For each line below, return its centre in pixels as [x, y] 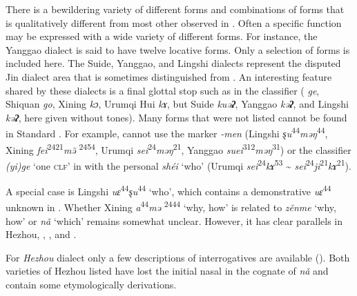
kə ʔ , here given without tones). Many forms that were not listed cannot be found [176, 117]
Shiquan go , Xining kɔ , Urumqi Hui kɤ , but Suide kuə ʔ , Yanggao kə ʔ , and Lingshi [177, 104]
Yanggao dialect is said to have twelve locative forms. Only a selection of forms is [178, 49]
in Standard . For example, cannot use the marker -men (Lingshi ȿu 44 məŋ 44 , [167, 132]
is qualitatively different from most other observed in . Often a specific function [174, 22]
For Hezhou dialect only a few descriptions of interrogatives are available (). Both [178, 257]
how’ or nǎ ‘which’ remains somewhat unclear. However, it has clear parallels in [174, 220]
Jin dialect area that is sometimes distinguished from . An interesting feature [169, 76]
